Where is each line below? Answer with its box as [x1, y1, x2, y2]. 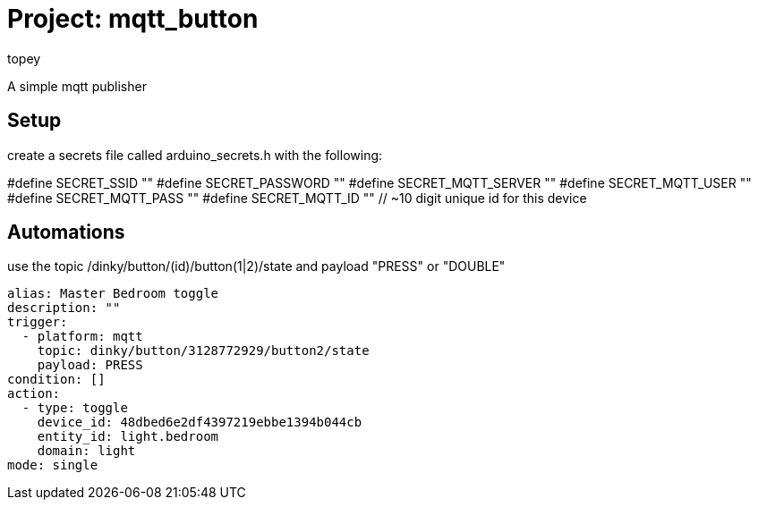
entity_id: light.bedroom [37, 429, 219, 444]
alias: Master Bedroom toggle [7, 286, 219, 301]
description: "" [7, 300, 121, 316]
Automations [7, 221, 125, 244]
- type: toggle [21, 401, 128, 416]
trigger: [7, 315, 68, 330]
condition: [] [7, 372, 106, 387]
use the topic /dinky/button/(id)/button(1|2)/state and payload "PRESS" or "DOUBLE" [7, 258, 506, 275]
